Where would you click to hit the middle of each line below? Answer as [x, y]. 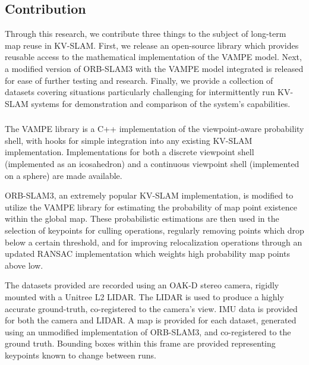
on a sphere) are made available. [64, 175]
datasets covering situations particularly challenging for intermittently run [140, 92]
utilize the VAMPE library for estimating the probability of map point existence [151, 207]
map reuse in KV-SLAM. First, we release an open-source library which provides [152, 45]
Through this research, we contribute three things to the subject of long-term [146, 34]
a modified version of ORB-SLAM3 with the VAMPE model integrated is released [154, 68]
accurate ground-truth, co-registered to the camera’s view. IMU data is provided [151, 308]
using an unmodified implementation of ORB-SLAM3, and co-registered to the [148, 331]
